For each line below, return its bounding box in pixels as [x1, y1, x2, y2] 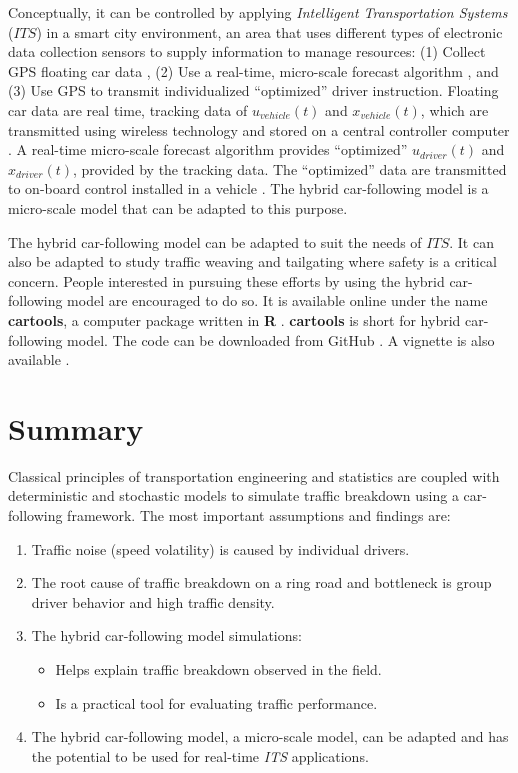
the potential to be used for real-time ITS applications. [31, 745, 369, 766]
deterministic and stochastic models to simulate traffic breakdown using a [8, 485, 459, 506]
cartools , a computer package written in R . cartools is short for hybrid [8, 309, 461, 330]
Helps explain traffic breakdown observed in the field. [55, 658, 382, 679]
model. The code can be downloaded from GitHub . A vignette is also [67, 329, 495, 350]
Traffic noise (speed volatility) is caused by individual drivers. [31, 538, 410, 559]
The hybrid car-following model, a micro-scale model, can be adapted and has [31, 726, 509, 747]
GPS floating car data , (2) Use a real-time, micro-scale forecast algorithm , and [8, 60, 499, 81]
